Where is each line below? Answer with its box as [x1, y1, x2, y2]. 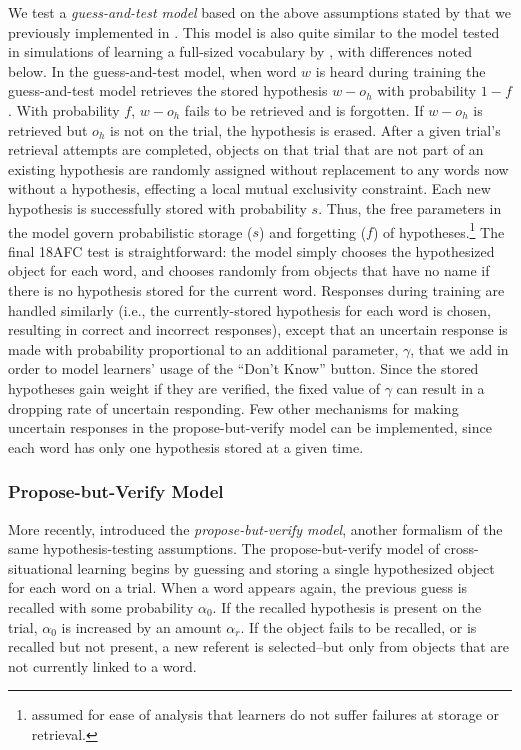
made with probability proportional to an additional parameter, [8, 338, 399, 359]
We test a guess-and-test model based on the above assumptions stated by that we [8, 2, 511, 22]
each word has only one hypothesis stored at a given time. [8, 436, 364, 457]
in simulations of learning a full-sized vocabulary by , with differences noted [8, 41, 473, 62]
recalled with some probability [8, 596, 194, 617]
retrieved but [8, 119, 88, 140]
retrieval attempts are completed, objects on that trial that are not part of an [8, 139, 484, 160]
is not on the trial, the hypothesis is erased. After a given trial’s [109, 119, 501, 140]
